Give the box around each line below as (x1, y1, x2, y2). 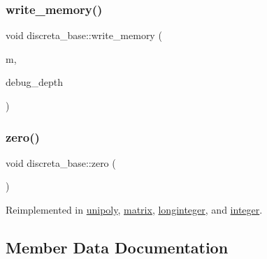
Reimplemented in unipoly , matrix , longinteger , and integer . (6, 202, 263, 216)
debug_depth (6, 75, 64, 89)
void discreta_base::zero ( (6, 155, 116, 170)
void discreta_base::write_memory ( (6, 28, 162, 43)
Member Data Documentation (6, 236, 229, 258)
